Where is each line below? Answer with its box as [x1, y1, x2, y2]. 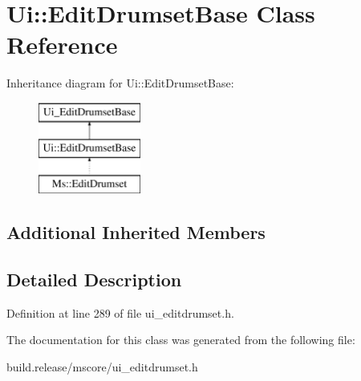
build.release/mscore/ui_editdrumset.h [6, 359, 198, 375]
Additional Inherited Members [6, 220, 266, 245]
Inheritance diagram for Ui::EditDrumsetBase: [6, 75, 234, 91]
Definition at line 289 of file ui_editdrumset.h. [6, 304, 234, 321]
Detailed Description [6, 267, 182, 292]
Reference [6, 28, 118, 61]
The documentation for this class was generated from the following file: [6, 331, 355, 348]
